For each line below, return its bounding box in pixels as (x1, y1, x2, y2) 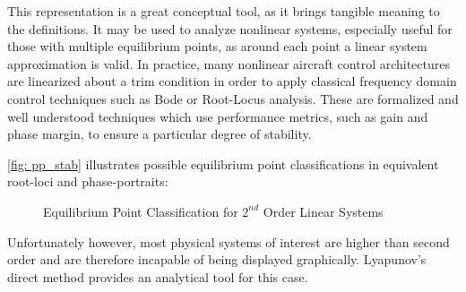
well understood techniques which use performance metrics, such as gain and (7, 107, 428, 125)
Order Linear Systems (263, 202, 384, 220)
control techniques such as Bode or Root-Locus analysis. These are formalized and (7, 89, 459, 107)
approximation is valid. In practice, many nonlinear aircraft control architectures (7, 54, 451, 73)
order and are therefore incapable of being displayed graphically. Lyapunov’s (7, 250, 427, 269)
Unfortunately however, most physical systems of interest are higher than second (7, 232, 450, 251)
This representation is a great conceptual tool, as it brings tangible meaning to (7, 2, 440, 20)
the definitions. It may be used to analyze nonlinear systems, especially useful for (7, 19, 453, 38)
